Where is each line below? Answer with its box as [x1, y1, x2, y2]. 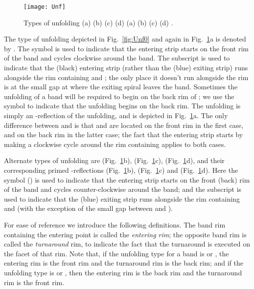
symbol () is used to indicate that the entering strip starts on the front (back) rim [4, 174, 250, 185]
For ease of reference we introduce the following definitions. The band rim [4, 219, 226, 229]
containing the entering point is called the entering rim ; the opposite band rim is [4, 229, 247, 239]
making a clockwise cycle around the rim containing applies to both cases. [4, 139, 226, 149]
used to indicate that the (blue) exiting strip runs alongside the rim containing [4, 193, 240, 204]
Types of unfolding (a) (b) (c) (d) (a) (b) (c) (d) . [23, 17, 173, 27]
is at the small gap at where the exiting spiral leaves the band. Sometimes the [4, 82, 238, 92]
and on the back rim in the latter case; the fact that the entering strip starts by [4, 129, 243, 140]
